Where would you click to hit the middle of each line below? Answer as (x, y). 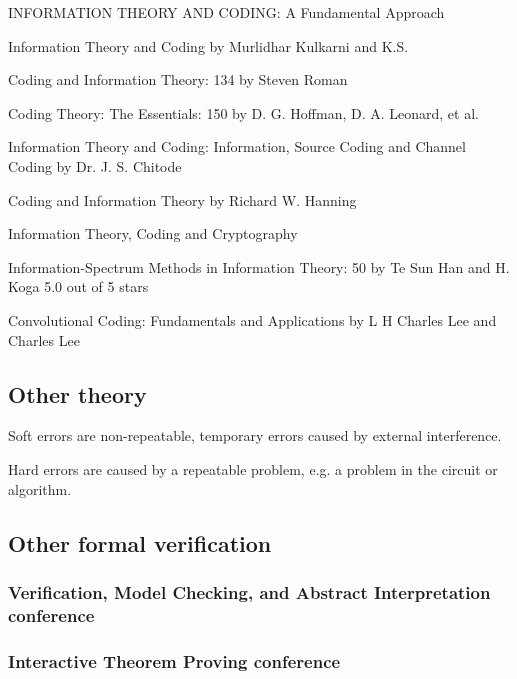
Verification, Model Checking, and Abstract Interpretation (249, 591)
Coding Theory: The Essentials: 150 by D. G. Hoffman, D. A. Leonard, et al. (243, 112)
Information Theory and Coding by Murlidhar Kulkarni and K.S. (208, 45)
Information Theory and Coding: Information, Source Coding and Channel (237, 146)
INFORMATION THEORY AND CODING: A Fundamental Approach (226, 12)
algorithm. (40, 488)
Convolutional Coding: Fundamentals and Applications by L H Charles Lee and (252, 319)
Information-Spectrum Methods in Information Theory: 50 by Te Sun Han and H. (259, 266)
